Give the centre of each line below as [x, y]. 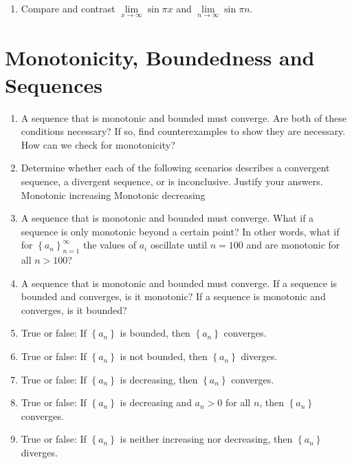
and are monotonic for [293, 245]
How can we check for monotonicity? [98, 144]
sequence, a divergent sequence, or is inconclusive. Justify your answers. [172, 181]
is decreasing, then [159, 379]
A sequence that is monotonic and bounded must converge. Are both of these [184, 117]
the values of [110, 245]
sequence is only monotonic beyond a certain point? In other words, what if [180, 231]
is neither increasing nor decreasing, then [206, 439]
